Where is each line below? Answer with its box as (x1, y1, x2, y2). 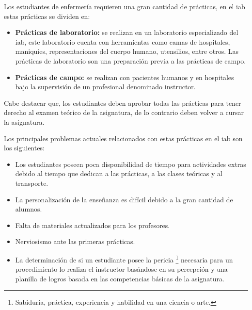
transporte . (15, 178, 48, 188)
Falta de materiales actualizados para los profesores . (15, 220, 170, 230)
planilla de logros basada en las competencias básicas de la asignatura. (15, 273, 224, 283)
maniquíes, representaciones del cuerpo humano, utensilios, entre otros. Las (15, 46, 238, 56)
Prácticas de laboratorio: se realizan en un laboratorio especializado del (15, 27, 238, 37)
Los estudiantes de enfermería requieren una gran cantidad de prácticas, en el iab (4, 1, 245, 11)
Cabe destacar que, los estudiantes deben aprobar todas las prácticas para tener (4, 98, 241, 108)
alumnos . (15, 204, 42, 214)
